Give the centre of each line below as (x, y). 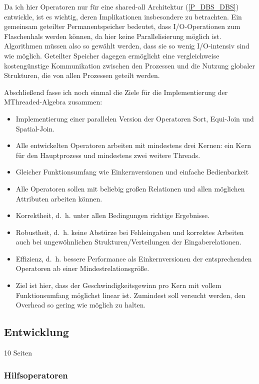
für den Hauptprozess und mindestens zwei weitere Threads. (108, 155)
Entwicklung (36, 332)
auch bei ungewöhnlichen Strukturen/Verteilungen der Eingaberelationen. (128, 242)
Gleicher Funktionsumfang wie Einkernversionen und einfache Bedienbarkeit (132, 172)
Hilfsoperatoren (36, 375)
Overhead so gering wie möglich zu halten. (81, 305)
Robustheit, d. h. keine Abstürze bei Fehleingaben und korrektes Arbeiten (130, 232)
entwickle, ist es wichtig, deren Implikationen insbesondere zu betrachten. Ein (123, 16)
